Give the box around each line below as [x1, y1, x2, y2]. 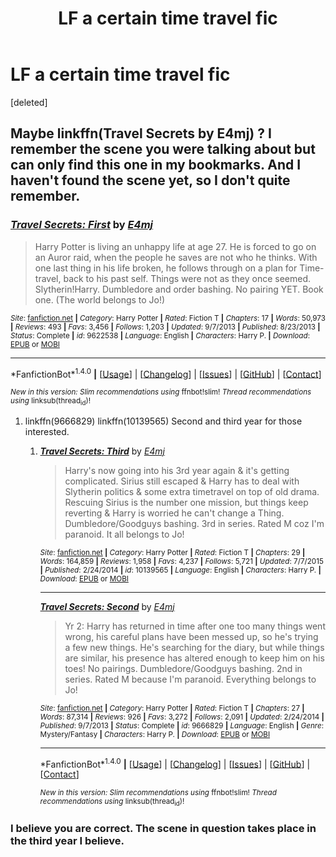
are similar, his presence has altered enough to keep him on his [64, 652, 325, 664]
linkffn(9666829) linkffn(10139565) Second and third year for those [24, 415, 303, 427]
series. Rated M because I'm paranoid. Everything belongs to [64, 673, 317, 685]
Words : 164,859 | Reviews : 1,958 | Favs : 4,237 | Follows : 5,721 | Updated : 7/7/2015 [39, 556, 324, 566]
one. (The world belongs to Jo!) [34, 293, 166, 306]
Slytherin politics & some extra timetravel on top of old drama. [64, 485, 320, 497]
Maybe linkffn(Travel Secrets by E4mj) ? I [10, 125, 272, 142]
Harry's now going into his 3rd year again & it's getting [64, 464, 290, 476]
